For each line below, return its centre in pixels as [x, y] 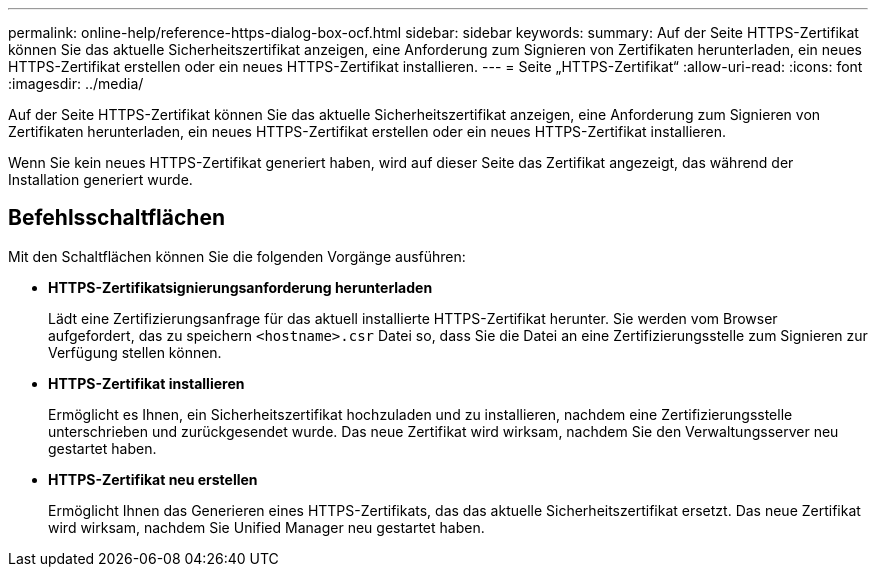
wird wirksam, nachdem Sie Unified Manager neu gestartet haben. [266, 527]
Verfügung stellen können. [135, 352]
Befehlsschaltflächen [116, 218]
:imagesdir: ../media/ [76, 83]
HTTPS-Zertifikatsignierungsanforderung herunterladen [240, 287]
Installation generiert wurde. [100, 179]
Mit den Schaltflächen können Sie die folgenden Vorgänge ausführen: [237, 256]
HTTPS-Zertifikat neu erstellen [153, 479]
